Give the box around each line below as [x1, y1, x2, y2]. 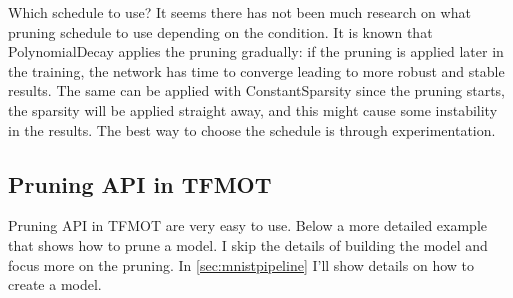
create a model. [8, 274, 102, 295]
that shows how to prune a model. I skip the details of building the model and [8, 234, 488, 255]
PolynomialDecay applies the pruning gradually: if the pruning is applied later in [8, 41, 504, 62]
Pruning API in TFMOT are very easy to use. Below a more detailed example [8, 215, 487, 236]
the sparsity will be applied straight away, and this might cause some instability [8, 99, 498, 120]
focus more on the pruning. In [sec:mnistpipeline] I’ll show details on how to [8, 254, 474, 275]
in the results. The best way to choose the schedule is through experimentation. [8, 119, 496, 140]
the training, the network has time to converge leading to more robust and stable [8, 60, 505, 81]
